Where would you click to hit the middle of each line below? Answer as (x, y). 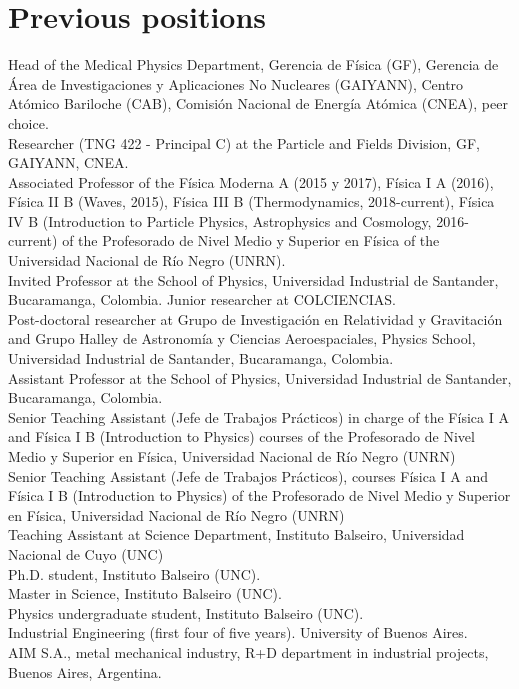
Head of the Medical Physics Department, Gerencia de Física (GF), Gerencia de (253, 64)
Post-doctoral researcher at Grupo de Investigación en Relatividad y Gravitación (255, 318)
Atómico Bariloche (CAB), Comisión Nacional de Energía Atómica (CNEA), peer (258, 103)
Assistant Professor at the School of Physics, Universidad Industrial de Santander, (260, 377)
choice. (28, 122)
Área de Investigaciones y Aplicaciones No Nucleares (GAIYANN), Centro (236, 83)
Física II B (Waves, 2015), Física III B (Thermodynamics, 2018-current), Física (251, 201)
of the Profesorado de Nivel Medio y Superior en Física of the (251, 240)
